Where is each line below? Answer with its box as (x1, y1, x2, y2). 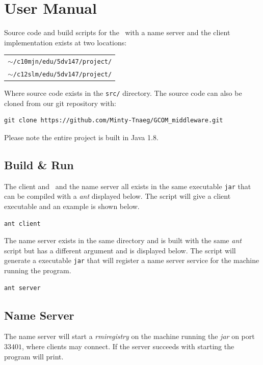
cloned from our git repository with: (4, 97, 116, 108)
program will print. (4, 351, 64, 361)
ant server (4, 284, 41, 292)
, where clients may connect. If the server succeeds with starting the (22, 341, 234, 352)
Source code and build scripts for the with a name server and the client (4, 27, 230, 38)
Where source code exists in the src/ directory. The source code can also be (4, 88, 242, 98)
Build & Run (4, 157, 74, 172)
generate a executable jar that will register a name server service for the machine (4, 255, 259, 266)
